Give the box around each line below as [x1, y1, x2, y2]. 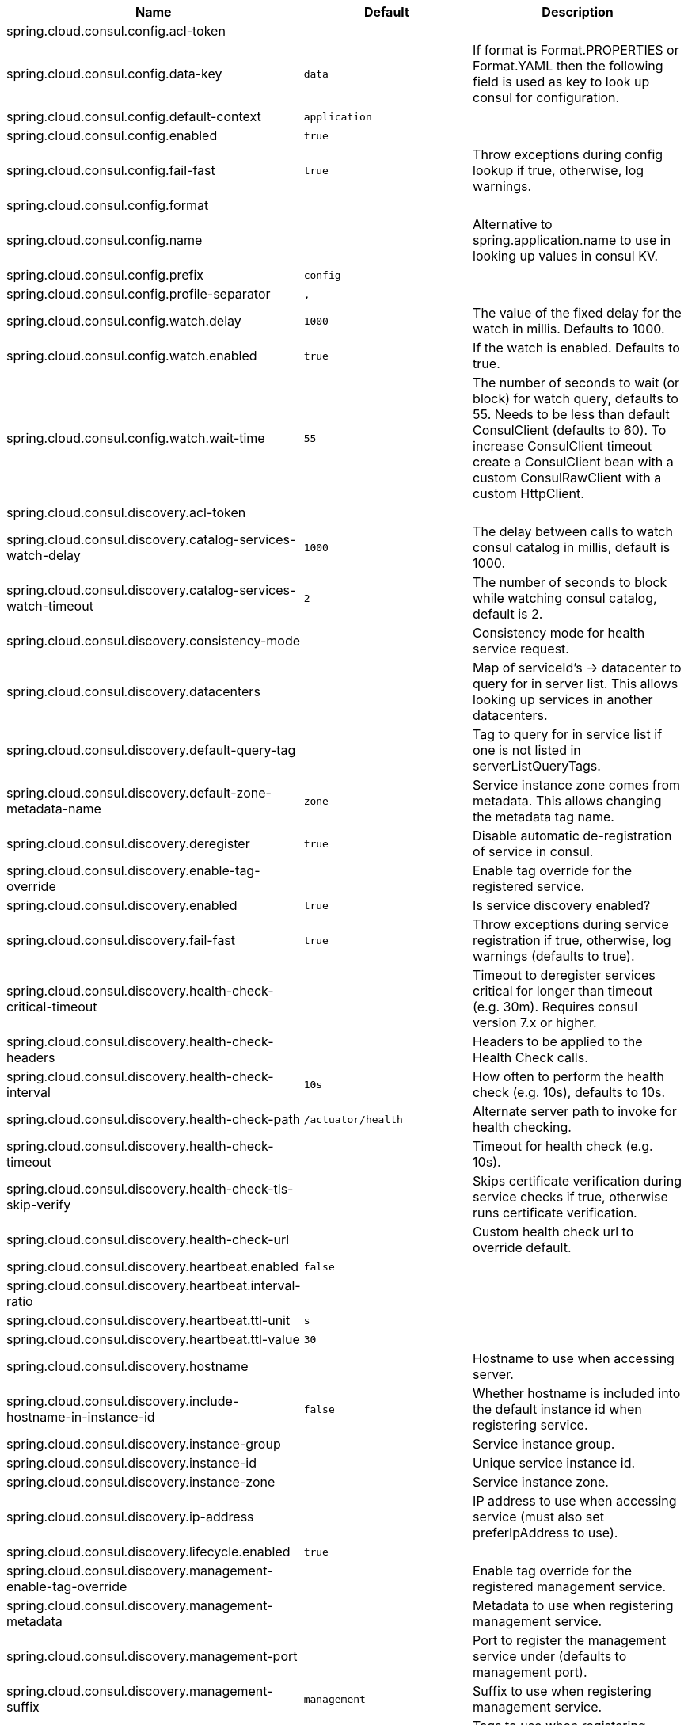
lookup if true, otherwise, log [473, 162, 644, 178]
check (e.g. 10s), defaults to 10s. [473, 1084, 666, 1100]
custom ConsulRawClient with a [473, 470, 662, 486]
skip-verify [6, 1197, 71, 1213]
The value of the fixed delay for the [473, 305, 682, 321]
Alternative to [473, 216, 553, 232]
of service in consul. [473, 843, 594, 859]
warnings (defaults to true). [473, 948, 635, 964]
